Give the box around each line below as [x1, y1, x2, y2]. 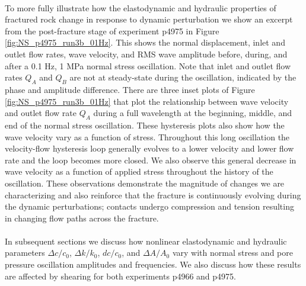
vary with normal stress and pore [172, 246, 293, 259]
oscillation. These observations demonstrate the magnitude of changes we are [5, 176, 285, 189]
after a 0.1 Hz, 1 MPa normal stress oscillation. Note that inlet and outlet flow [5, 59, 291, 72]
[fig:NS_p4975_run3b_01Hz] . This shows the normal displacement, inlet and [5, 36, 285, 49]
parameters [5, 246, 45, 259]
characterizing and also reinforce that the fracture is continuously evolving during [5, 188, 301, 201]
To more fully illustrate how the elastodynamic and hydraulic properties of [5, 1, 276, 14]
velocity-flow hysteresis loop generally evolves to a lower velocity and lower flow [5, 142, 294, 155]
